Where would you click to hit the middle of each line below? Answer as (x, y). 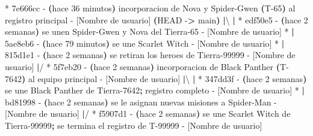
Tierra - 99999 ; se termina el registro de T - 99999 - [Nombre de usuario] (134, 125)
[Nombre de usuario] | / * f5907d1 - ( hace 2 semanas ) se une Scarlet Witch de (148, 114)
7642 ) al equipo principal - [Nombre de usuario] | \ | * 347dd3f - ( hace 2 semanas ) (156, 78)
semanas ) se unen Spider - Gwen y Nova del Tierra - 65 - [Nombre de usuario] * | (150, 31)
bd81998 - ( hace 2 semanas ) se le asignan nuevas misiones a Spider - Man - (141, 102)
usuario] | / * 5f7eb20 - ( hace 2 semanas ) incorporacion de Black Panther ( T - (147, 66)
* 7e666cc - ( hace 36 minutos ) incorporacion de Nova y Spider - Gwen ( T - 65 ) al (150, 8)
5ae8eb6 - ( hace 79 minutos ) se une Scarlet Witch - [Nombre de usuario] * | (145, 43)
